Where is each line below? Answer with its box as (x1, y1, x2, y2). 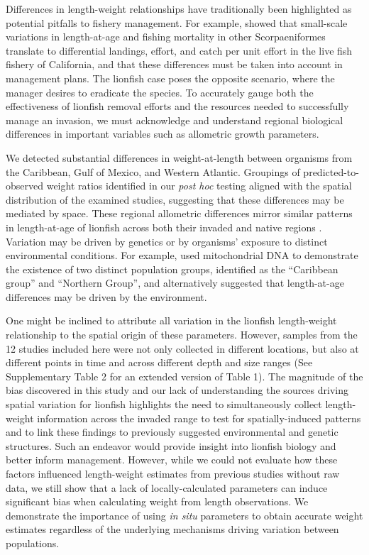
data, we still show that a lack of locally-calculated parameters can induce (6, 480, 328, 495)
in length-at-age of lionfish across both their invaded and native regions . (6, 219, 322, 234)
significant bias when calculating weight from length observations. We (6, 494, 309, 509)
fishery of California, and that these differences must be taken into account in (6, 57, 343, 72)
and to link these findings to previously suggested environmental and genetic (6, 424, 338, 439)
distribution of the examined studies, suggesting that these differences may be (6, 192, 344, 207)
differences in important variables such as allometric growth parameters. (6, 126, 319, 141)
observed (6, 178, 44, 193)
